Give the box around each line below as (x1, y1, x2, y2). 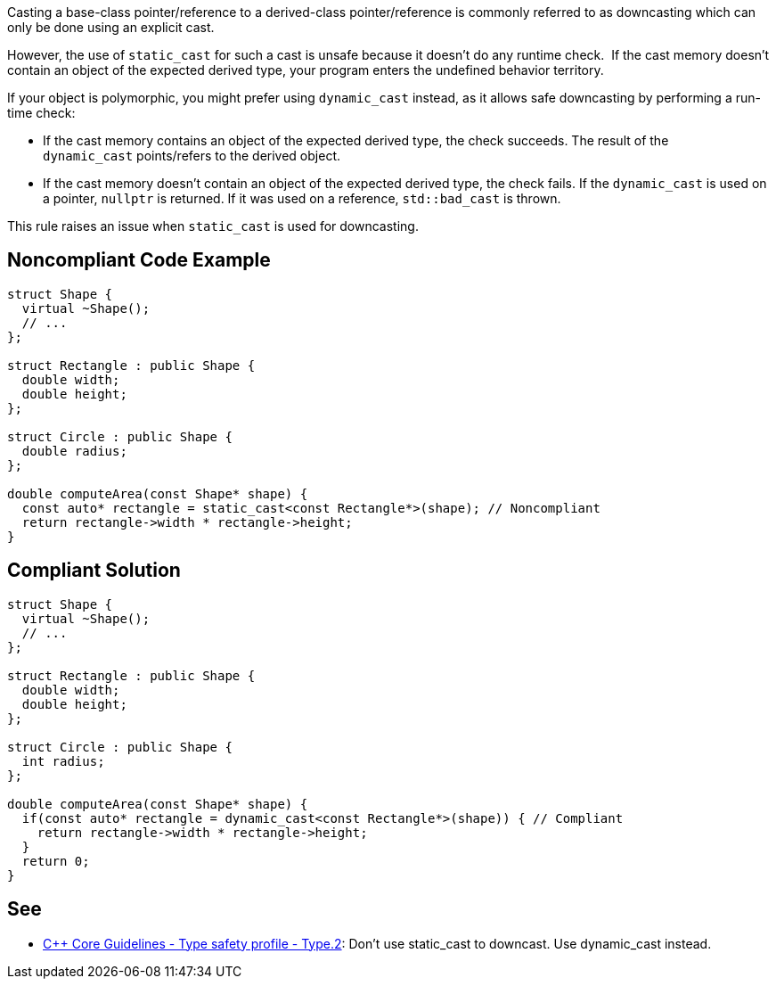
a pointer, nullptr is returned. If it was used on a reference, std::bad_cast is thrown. (43, 191, 561, 206)
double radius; (21, 443, 127, 458)
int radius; (21, 753, 105, 768)
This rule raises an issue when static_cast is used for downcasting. (7, 218, 419, 234)
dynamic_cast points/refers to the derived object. (43, 148, 340, 163)
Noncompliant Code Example (7, 249, 271, 272)
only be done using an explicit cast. (7, 20, 215, 35)
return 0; (21, 853, 90, 868)
